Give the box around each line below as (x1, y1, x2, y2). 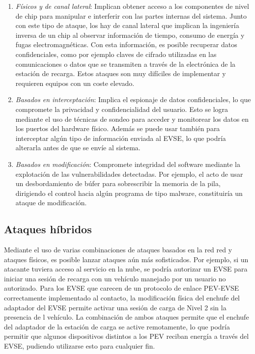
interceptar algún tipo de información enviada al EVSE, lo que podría (15, 133, 226, 143)
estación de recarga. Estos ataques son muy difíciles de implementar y (15, 68, 226, 79)
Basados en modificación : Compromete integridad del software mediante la (15, 159, 240, 169)
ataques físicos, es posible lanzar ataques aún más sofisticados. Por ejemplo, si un (4, 254, 249, 264)
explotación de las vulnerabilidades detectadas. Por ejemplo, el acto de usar (15, 168, 243, 179)
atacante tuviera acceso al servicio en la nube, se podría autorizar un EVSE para (4, 264, 248, 274)
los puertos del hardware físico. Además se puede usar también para (15, 123, 220, 134)
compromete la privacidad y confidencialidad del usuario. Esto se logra (15, 104, 228, 114)
